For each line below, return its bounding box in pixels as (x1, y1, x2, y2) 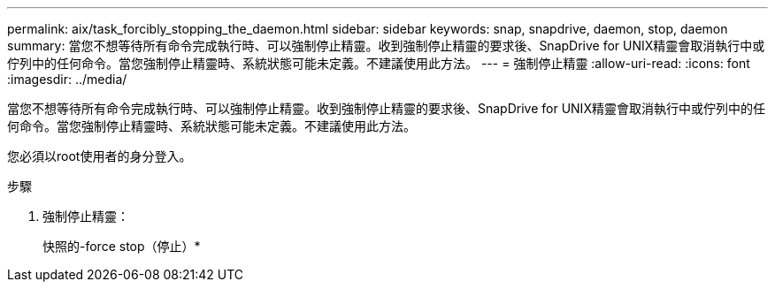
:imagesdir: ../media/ (7, 72, 127, 87)
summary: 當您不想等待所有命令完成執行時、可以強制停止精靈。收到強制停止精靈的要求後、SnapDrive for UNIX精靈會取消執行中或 (7, 38, 765, 53)
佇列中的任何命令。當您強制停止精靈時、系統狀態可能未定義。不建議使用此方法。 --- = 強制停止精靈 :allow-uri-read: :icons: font (7, 56, 750, 71)
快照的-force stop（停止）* (42, 239, 201, 254)
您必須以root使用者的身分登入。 (7, 148, 192, 164)
